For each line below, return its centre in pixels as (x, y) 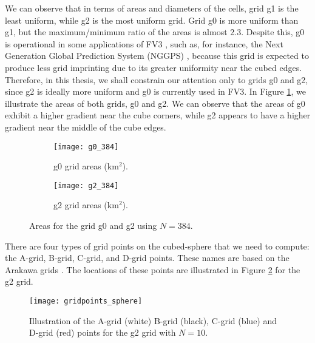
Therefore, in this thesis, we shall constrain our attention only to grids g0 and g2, (157, 79)
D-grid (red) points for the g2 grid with (103, 332)
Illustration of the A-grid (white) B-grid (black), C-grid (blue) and (153, 320)
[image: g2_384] (86, 185)
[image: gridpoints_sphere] (86, 301)
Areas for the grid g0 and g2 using (93, 226)
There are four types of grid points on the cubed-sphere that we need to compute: (157, 246)
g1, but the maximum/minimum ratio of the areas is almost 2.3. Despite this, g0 (155, 32)
